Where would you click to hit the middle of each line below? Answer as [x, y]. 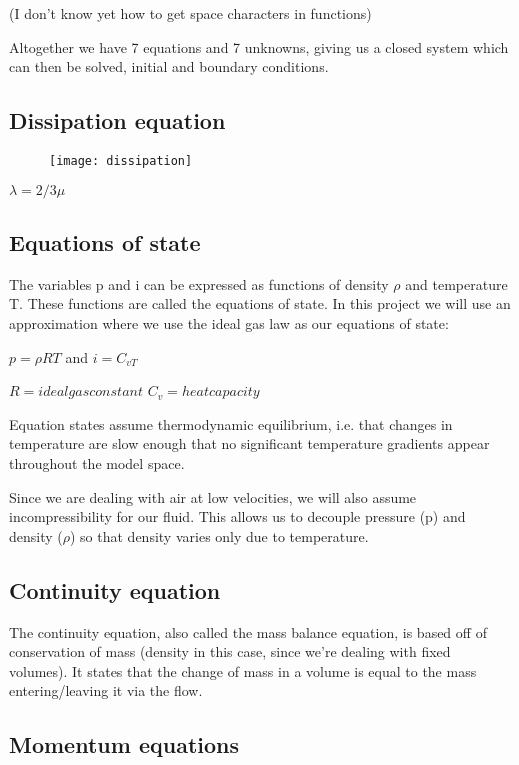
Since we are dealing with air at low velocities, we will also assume [213, 496]
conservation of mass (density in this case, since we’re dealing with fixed [230, 651]
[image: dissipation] [121, 160]
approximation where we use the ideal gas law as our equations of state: [229, 323]
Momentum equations [124, 744]
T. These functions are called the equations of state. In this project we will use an [260, 303]
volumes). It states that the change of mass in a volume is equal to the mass [243, 670]
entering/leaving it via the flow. [106, 690]
